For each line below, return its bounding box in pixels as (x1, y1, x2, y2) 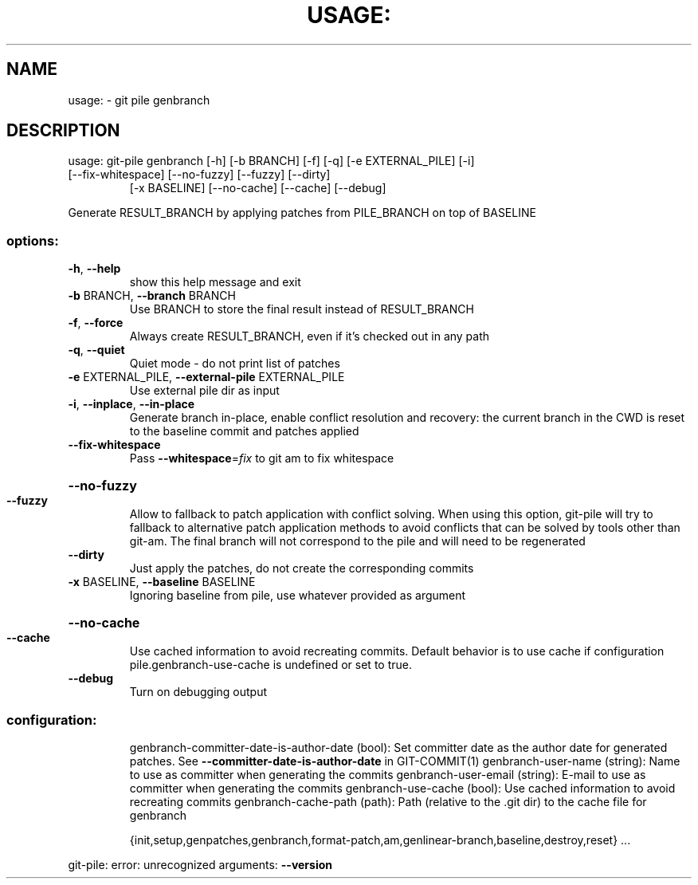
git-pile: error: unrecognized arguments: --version (68, 857, 332, 871)
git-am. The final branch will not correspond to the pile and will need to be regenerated (129, 534, 586, 549)
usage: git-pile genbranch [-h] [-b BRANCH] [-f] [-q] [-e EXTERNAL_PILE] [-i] (68, 154, 475, 168)
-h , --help (68, 262, 121, 276)
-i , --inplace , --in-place (68, 397, 195, 411)
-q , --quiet (68, 343, 125, 357)
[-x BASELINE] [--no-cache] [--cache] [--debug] (129, 181, 386, 195)
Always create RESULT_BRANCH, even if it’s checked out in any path (129, 329, 490, 344)
